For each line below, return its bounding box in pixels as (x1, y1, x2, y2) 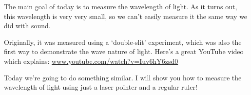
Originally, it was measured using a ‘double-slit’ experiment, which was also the (4, 37, 242, 47)
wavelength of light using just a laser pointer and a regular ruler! (4, 82, 197, 92)
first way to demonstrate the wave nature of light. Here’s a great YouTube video (4, 46, 244, 57)
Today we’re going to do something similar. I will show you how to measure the (4, 72, 242, 82)
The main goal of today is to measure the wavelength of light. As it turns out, (4, 1, 237, 11)
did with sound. (4, 20, 51, 31)
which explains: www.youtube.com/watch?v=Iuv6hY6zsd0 (4, 56, 178, 66)
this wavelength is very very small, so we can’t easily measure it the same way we (4, 11, 248, 21)
